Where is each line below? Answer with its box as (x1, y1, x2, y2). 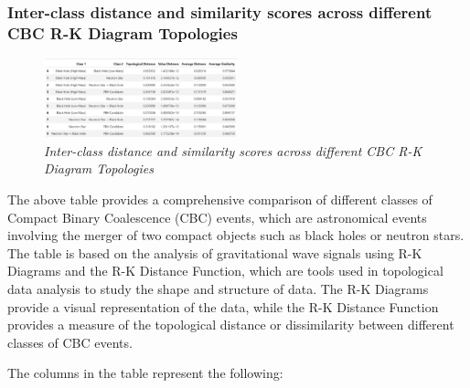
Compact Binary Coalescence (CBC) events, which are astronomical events (7, 207, 427, 226)
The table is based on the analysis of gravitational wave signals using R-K (7, 243, 422, 262)
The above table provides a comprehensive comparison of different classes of (7, 190, 433, 209)
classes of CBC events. (7, 332, 133, 351)
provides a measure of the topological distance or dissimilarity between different (7, 315, 454, 334)
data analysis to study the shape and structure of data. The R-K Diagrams (7, 279, 429, 299)
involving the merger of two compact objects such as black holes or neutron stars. (7, 225, 465, 245)
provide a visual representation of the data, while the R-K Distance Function (7, 297, 439, 316)
